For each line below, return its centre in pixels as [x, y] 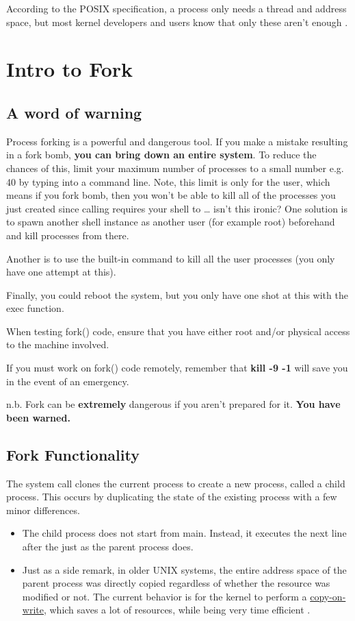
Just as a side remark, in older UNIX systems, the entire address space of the [184, 569]
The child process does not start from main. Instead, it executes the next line [184, 533]
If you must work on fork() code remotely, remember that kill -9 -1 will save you [177, 368]
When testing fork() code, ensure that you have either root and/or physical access [178, 331]
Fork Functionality [73, 454]
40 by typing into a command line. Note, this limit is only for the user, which [168, 181]
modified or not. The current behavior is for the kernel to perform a [165, 596]
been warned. [38, 417]
